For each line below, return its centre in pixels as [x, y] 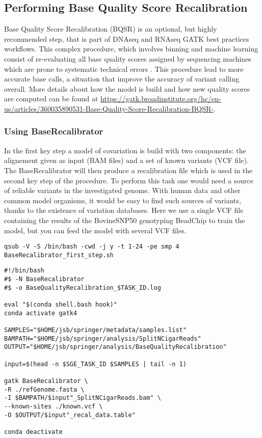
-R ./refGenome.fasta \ [44, 389]
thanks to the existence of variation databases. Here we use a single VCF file [124, 210]
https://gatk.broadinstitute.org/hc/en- [161, 99]
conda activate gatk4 [41, 313]
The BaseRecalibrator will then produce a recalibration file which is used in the [128, 170]
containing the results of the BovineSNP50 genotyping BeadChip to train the [125, 220]
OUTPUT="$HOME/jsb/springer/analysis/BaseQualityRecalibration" [115, 347]
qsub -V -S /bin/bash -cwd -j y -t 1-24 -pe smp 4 [92, 247]
